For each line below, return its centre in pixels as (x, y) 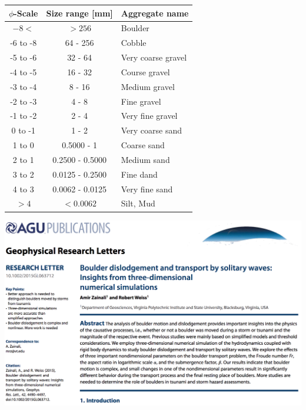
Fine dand (139, 174)
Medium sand (145, 159)
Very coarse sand (152, 130)
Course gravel (145, 71)
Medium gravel (148, 86)
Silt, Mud (138, 203)
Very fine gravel (149, 116)
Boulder (135, 28)
